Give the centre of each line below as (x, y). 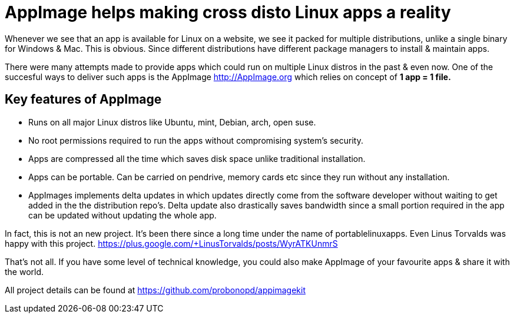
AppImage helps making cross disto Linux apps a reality (228, 12)
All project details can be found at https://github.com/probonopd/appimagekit (155, 290)
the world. (24, 271)
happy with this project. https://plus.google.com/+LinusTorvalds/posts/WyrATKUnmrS (171, 243)
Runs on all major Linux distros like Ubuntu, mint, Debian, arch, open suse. (172, 122)
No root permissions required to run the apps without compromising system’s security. (196, 140)
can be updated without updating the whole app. (122, 215)
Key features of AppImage (83, 100)
